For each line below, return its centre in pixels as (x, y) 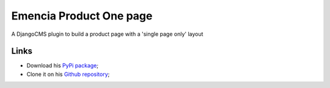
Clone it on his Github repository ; (68, 74)
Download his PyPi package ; (63, 66)
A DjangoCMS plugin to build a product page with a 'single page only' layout (107, 34)
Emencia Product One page (82, 16)
